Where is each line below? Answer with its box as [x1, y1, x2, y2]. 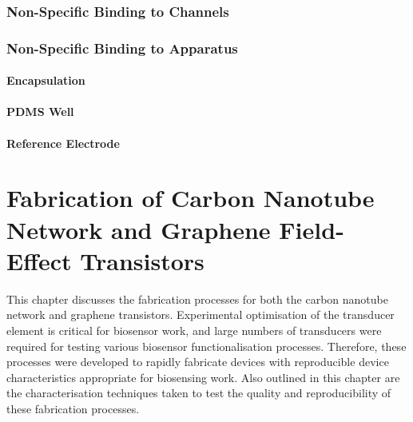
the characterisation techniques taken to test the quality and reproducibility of [6, 384, 391, 401]
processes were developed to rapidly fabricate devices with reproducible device [6, 353, 389, 370]
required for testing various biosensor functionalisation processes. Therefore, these [6, 337, 407, 354]
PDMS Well [6, 103, 74, 120]
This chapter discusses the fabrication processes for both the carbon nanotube [6, 290, 388, 307]
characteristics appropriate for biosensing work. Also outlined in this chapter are [6, 368, 400, 385]
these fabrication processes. [6, 400, 140, 416]
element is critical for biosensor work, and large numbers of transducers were [6, 321, 382, 338]
